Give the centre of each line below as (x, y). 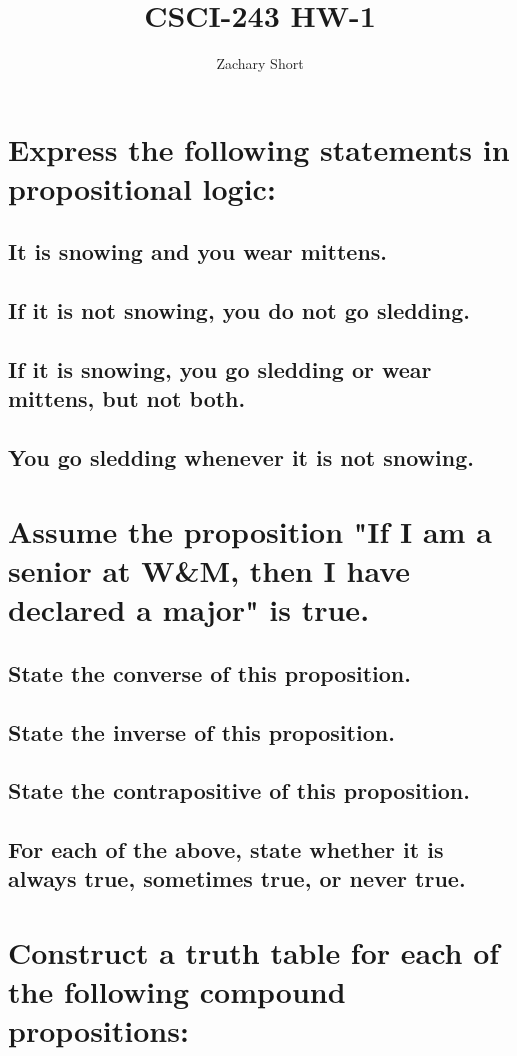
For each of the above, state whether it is (226, 849)
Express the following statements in (259, 148)
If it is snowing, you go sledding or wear (220, 369)
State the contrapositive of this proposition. (239, 790)
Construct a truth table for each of (254, 952)
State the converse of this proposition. (209, 672)
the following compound (177, 991)
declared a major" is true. (189, 609)
